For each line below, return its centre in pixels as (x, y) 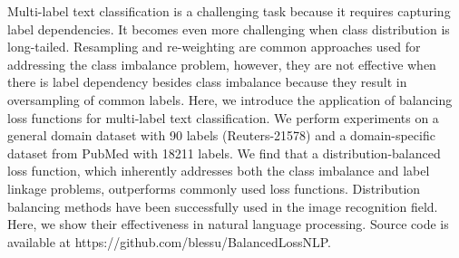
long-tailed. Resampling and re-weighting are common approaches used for (214, 47)
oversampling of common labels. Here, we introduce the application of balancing (230, 99)
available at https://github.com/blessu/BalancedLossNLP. (170, 241)
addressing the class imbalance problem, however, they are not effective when (222, 64)
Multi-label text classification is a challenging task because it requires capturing (229, 11)
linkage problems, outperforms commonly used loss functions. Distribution (214, 188)
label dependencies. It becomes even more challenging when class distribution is (229, 29)
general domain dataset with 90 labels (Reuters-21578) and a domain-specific (221, 135)
